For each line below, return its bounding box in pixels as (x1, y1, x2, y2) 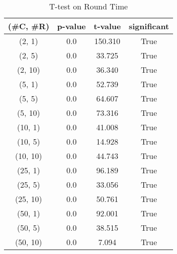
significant (128, 20, 169, 32)
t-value (94, 20, 121, 32)
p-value (57, 20, 86, 32)
